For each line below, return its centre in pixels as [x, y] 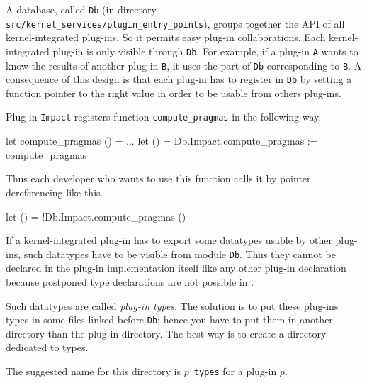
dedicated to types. [47, 347]
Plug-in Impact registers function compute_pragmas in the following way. [164, 117]
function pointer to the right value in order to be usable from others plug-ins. [174, 93]
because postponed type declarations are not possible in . [130, 281]
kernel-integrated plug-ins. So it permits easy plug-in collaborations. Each [166, 37]
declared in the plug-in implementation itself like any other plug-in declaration [176, 268]
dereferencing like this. [55, 192]
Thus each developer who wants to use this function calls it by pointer [158, 178]
